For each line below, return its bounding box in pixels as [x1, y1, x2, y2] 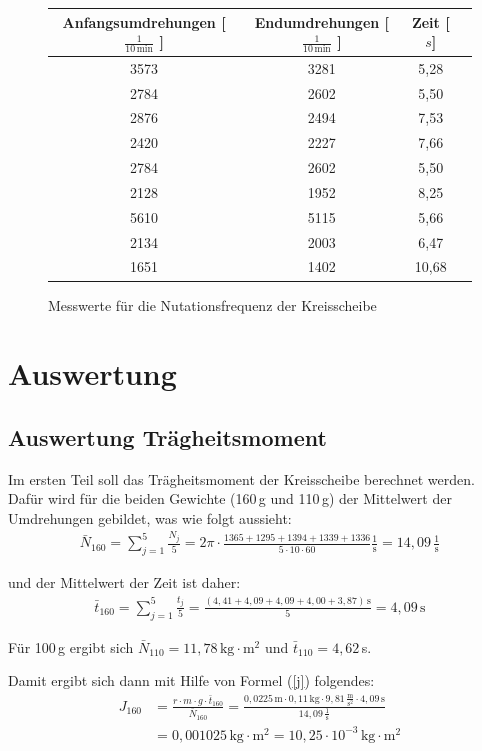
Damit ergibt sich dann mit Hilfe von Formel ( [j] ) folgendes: [8, 670, 375, 691]
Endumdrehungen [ [254, 11, 390, 32]
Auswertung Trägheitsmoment [8, 421, 327, 452]
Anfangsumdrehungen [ [62, 11, 226, 32]
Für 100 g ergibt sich [8, 636, 134, 657]
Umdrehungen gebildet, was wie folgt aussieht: [8, 507, 292, 528]
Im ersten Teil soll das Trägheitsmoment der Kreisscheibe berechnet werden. [8, 468, 475, 489]
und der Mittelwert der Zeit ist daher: [8, 572, 241, 593]
